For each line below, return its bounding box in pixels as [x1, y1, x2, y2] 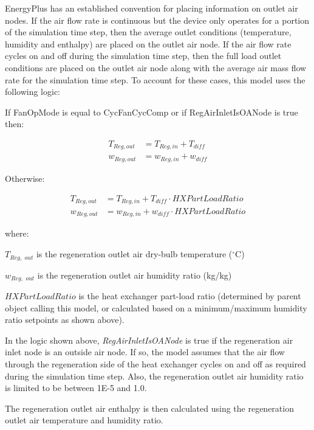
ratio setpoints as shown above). [5, 313, 125, 326]
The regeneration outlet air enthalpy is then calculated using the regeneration [5, 401, 294, 414]
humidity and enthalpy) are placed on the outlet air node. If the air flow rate [5, 37, 292, 50]
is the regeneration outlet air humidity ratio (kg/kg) [37, 268, 232, 281]
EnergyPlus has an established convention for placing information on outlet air [5, 2, 298, 14]
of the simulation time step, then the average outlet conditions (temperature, [5, 26, 292, 38]
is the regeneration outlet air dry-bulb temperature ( [36, 248, 233, 260]
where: [5, 227, 29, 240]
